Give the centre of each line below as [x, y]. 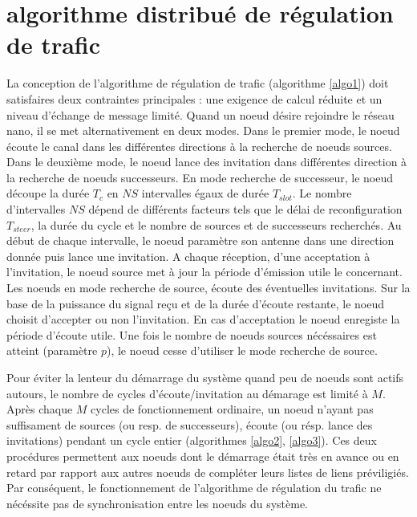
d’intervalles [36, 209]
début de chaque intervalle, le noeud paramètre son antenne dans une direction [200, 240]
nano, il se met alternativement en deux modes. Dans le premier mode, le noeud [203, 130]
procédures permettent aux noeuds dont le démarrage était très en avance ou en [203, 456]
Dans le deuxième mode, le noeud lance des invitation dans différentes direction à [207, 162]
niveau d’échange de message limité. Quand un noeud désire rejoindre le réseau [200, 114]
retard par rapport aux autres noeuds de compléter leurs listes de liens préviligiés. [208, 472]
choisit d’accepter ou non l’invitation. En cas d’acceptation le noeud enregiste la [203, 319]
